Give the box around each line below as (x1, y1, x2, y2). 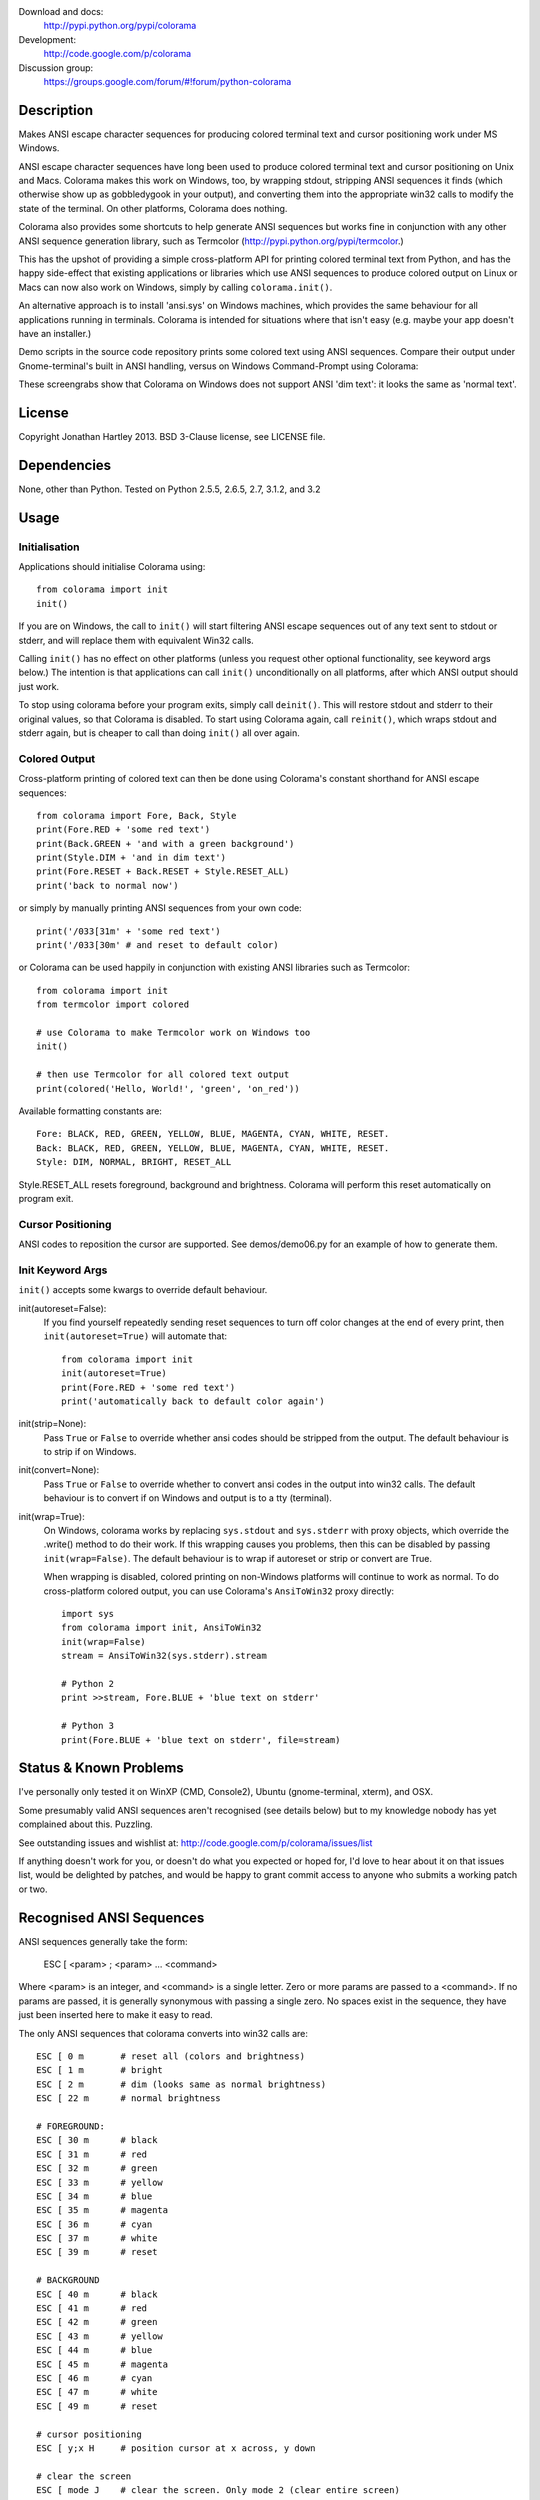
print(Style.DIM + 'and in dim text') (36, 852, 227, 864)
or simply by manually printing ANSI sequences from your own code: (18, 902, 302, 914)
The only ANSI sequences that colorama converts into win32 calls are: (18, 2027, 309, 2039)
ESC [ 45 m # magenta (36, 2358, 169, 2370)
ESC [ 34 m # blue (36, 2190, 153, 2202)
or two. (18, 1883, 49, 1895)
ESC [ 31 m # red (36, 2148, 148, 2160)
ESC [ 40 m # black (36, 2288, 158, 2300)
